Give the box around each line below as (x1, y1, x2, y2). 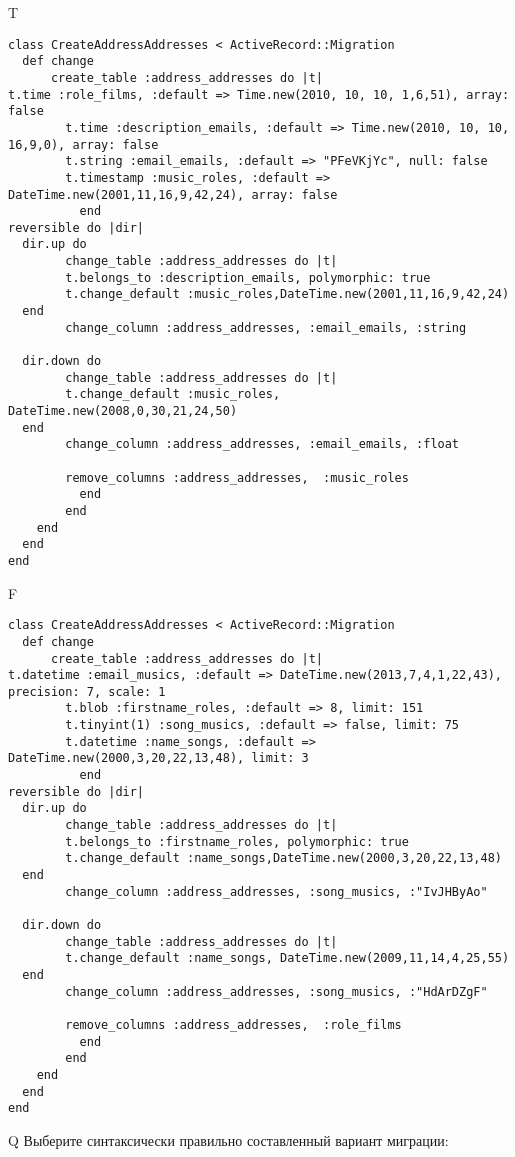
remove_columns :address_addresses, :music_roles (65, 470, 409, 485)
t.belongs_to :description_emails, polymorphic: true (65, 270, 431, 285)
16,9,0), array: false (8, 137, 159, 152)
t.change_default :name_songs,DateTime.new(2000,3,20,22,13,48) (65, 851, 502, 866)
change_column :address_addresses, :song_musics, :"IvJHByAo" (65, 884, 488, 899)
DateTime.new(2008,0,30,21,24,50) (8, 404, 238, 419)
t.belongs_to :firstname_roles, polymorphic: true (65, 834, 409, 849)
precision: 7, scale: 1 (8, 684, 166, 699)
